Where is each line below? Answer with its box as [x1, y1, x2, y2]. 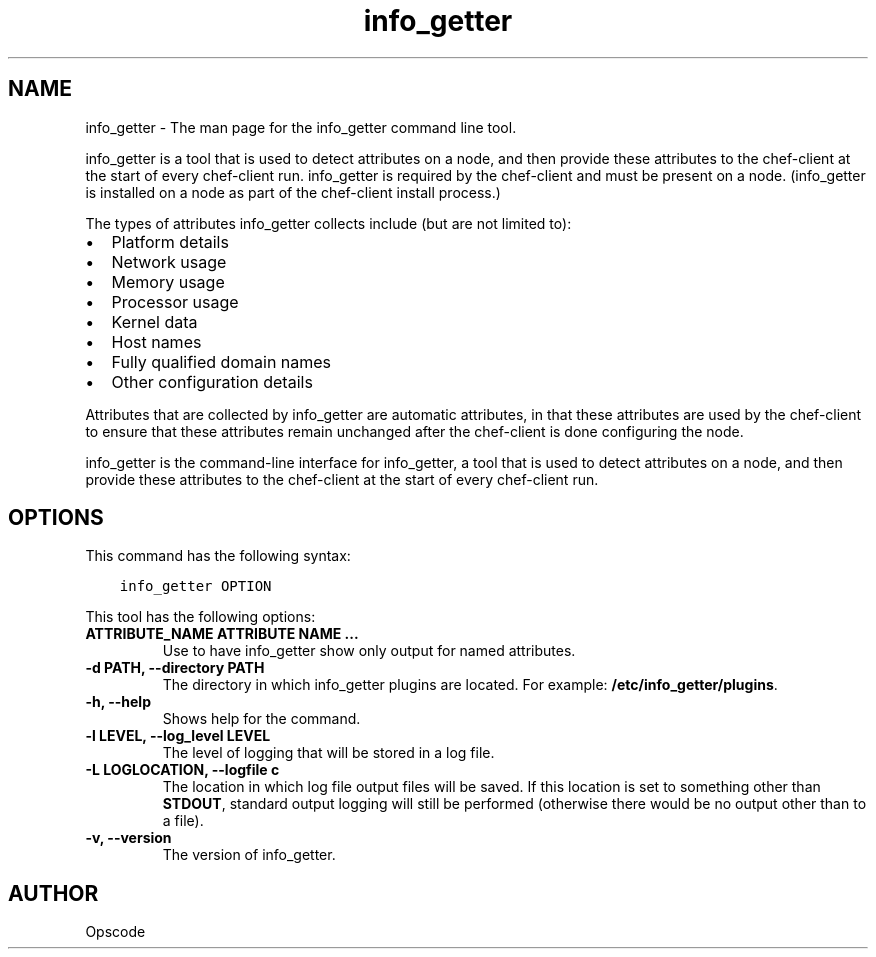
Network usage [111, 251, 227, 272]
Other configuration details [111, 371, 313, 392]
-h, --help [85, 693, 151, 711]
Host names [111, 331, 202, 352]
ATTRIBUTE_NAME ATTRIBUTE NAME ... [85, 625, 359, 643]
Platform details [111, 231, 229, 252]
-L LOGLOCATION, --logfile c [85, 761, 280, 779]
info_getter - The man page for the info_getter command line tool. [85, 118, 517, 136]
